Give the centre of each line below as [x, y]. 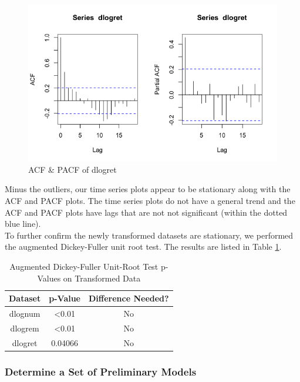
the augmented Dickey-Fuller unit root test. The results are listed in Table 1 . [143, 247]
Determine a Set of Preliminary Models [101, 371]
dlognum [25, 314]
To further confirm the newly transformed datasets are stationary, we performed [149, 235]
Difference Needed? [129, 298]
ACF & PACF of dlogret [73, 169]
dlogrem [25, 328]
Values [49, 278]
